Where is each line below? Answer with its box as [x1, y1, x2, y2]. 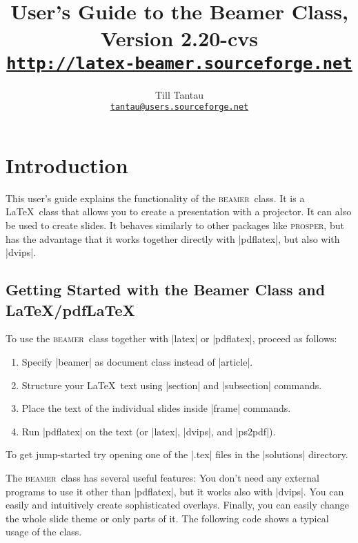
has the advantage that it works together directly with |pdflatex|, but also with [6, 231, 340, 246]
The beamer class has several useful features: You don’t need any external [6, 470, 319, 484]
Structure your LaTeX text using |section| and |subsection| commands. [21, 377, 322, 392]
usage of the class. [6, 524, 82, 539]
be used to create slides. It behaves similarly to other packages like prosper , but [6, 218, 344, 232]
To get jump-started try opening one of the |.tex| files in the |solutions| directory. [6, 447, 348, 462]
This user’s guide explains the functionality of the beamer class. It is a [6, 190, 305, 205]
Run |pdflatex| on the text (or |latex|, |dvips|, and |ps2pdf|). [21, 424, 276, 438]
